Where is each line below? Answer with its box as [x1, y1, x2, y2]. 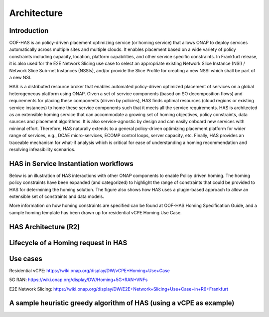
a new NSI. [9, 75, 32, 81]
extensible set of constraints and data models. [9, 193, 104, 199]
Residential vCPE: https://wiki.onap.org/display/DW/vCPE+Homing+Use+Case [9, 267, 170, 274]
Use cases [9, 254, 42, 263]
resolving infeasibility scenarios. [9, 146, 76, 152]
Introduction [9, 26, 49, 35]
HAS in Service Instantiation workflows [9, 159, 134, 168]
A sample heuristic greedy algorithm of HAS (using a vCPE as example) [9, 299, 235, 308]
